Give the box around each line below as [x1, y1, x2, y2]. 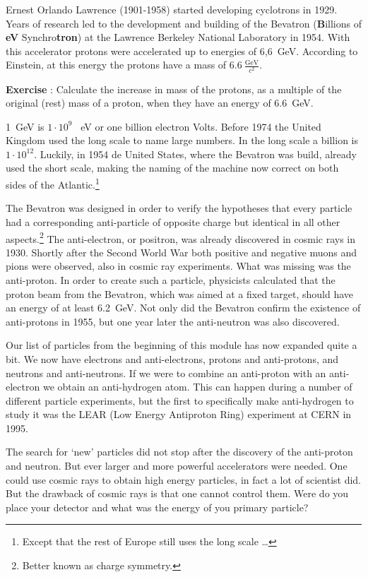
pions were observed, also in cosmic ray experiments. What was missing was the [6, 258, 351, 273]
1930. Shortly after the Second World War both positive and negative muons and [6, 244, 357, 259]
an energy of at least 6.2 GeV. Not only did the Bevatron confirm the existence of [6, 300, 361, 315]
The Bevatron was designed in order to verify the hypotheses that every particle [6, 201, 352, 215]
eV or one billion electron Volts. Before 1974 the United [81, 119, 321, 133]
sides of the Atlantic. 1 [6, 175, 100, 191]
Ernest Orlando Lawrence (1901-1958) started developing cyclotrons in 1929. [6, 2, 338, 16]
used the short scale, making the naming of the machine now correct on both [6, 160, 339, 175]
